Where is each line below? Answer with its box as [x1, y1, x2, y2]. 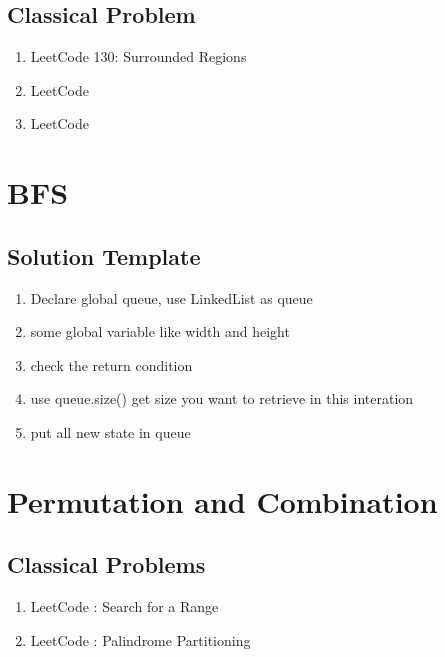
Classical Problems [7, 549, 206, 580]
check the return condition [30, 354, 193, 375]
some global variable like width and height [30, 321, 290, 342]
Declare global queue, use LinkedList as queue [30, 287, 313, 308]
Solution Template [7, 240, 201, 271]
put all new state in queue [30, 421, 191, 442]
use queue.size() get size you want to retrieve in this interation [30, 388, 414, 409]
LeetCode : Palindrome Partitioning [30, 629, 251, 650]
